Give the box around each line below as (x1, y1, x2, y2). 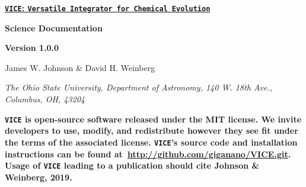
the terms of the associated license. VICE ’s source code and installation (5, 136, 298, 148)
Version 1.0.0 (5, 41, 59, 54)
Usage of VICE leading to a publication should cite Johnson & (5, 159, 260, 172)
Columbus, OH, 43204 (5, 93, 85, 105)
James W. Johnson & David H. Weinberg (5, 61, 155, 73)
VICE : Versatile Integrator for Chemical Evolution (5, 2, 211, 14)
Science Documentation (5, 21, 103, 34)
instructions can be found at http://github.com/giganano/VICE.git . (5, 147, 291, 160)
